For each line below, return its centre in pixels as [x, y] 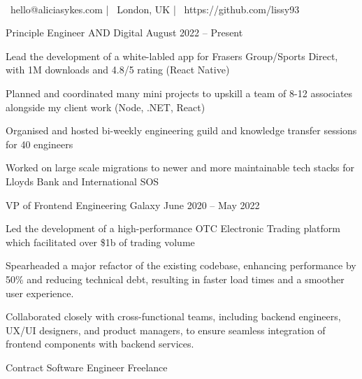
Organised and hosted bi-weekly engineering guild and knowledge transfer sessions [181, 130]
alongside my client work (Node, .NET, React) [106, 107]
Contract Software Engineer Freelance [87, 367]
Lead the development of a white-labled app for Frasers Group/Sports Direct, [172, 56]
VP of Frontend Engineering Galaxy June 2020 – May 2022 [133, 205]
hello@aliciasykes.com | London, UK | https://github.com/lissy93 [155, 9]
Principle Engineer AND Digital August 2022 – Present [124, 33]
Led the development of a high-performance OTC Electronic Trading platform [173, 228]
